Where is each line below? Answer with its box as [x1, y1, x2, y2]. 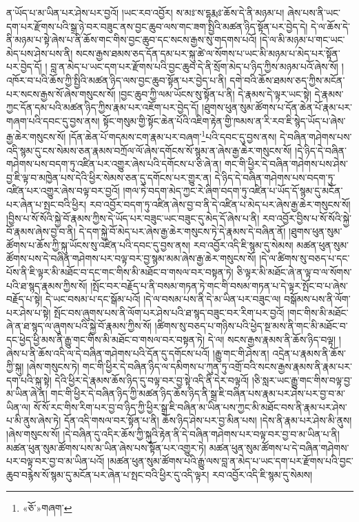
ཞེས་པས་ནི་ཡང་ [287, 6, 341, 19]
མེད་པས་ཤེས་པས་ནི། [6, 46, 73, 60]
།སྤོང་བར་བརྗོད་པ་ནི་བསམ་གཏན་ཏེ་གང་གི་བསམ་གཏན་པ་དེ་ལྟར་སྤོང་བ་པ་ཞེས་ [90, 278, 348, 292]
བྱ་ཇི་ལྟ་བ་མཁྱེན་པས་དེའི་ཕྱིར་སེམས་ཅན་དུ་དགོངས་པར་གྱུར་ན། [6, 170, 212, 184]
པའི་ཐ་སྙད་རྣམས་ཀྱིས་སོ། [6, 278, 88, 292]
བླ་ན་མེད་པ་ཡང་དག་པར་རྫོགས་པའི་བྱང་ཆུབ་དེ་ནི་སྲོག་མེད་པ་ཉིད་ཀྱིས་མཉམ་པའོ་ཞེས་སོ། [50, 59, 338, 74]
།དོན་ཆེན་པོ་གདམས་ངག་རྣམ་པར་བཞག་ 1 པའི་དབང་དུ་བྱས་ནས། [68, 128, 277, 143]
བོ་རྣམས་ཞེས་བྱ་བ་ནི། [6, 224, 76, 239]
